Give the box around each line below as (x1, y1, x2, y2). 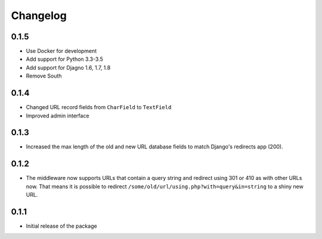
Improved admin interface (26, 112, 89, 119)
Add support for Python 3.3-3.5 (26, 55, 104, 63)
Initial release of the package (26, 222, 98, 229)
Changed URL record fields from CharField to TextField (26, 104, 172, 111)
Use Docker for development (26, 48, 97, 55)
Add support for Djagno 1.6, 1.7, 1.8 (26, 64, 111, 71)
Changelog (11, 9, 67, 22)
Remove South (26, 72, 62, 80)
